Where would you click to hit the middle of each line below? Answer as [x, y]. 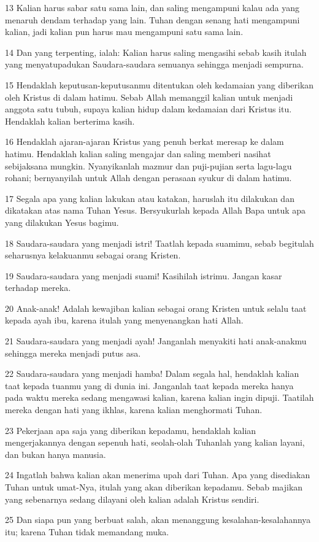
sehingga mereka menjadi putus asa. [73, 353]
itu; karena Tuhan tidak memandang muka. [87, 531]
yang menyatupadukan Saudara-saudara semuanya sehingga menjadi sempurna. [154, 64]
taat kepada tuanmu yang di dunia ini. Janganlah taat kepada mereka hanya [149, 385]
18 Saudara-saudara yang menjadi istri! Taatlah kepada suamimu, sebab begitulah [159, 243]
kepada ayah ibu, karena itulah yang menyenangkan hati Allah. [124, 320]
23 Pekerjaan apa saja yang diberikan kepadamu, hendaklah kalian [131, 430]
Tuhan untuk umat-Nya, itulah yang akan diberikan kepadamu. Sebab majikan [154, 487]
